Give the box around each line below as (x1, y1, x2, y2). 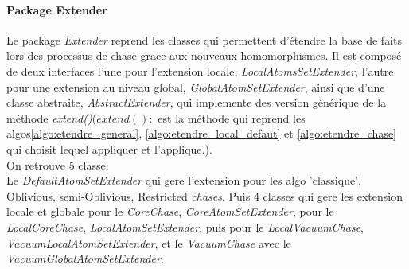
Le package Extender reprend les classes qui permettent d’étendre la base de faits (6, 31, 402, 48)
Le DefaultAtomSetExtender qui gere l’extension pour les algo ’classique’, (6, 172, 361, 189)
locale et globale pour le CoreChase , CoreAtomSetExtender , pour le (6, 203, 334, 220)
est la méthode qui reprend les (158, 109, 306, 126)
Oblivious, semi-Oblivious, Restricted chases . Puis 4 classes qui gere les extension (6, 187, 403, 204)
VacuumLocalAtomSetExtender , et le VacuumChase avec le (6, 234, 291, 251)
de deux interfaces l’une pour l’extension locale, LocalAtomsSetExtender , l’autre (6, 62, 394, 79)
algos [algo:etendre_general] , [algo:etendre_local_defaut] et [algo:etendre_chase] (6, 125, 396, 142)
